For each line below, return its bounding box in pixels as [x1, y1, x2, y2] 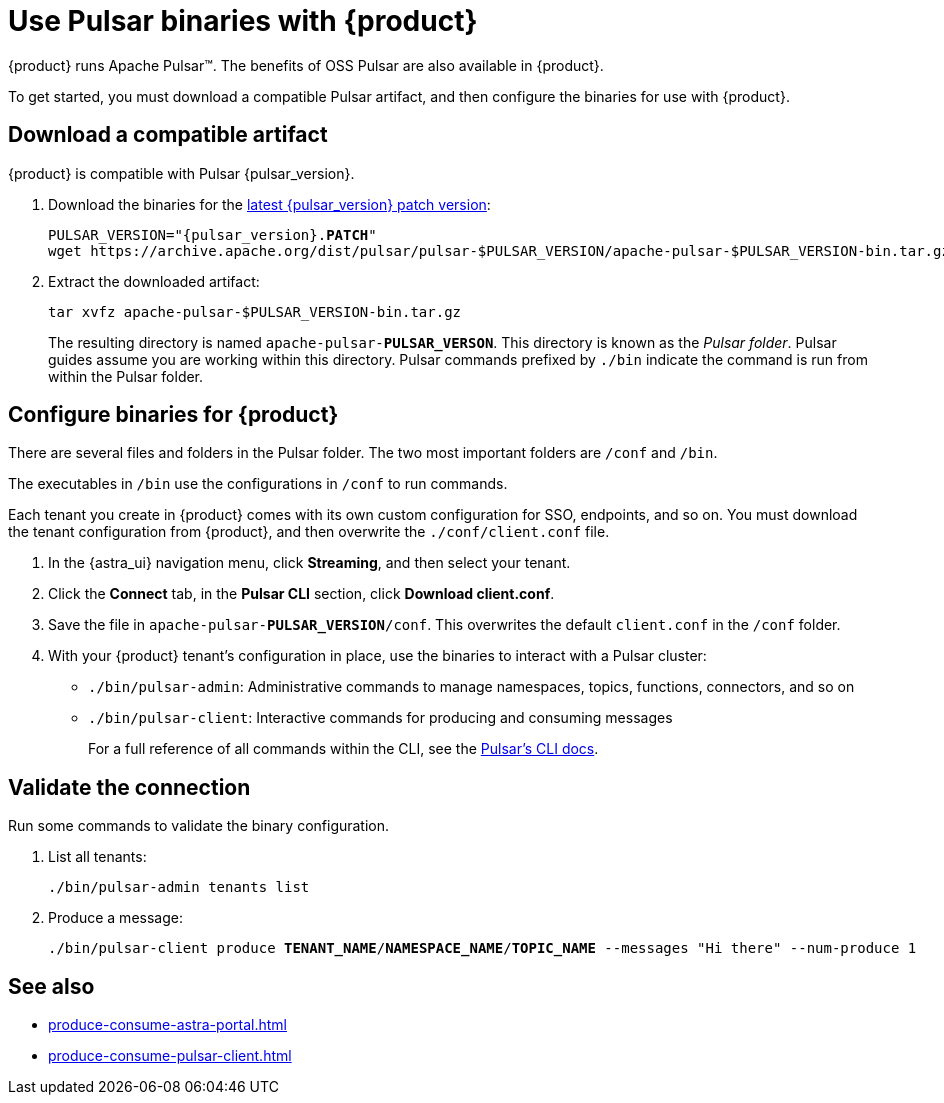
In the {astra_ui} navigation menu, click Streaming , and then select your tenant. [48, 554, 571, 572]
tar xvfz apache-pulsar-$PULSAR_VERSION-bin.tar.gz [48, 303, 462, 320]
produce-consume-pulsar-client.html [48, 1047, 292, 1065]
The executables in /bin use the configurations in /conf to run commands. [8, 475, 508, 493]
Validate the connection [8, 774, 251, 800]
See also [8, 973, 95, 999]
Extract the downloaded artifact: [48, 272, 260, 290]
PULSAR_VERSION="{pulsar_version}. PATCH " [48, 226, 377, 243]
